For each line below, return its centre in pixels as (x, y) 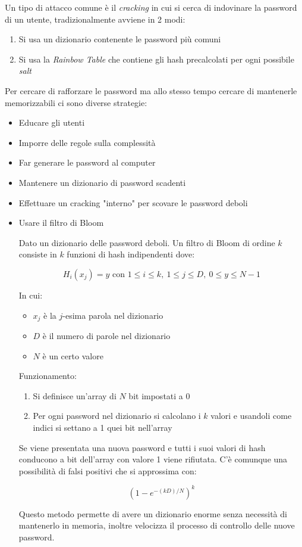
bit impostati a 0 (159, 395)
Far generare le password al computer (87, 162)
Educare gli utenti (52, 122)
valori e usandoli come (251, 416)
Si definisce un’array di (75, 395)
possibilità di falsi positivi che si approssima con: (108, 470)
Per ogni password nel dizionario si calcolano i (117, 416)
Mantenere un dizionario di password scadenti (102, 182)
